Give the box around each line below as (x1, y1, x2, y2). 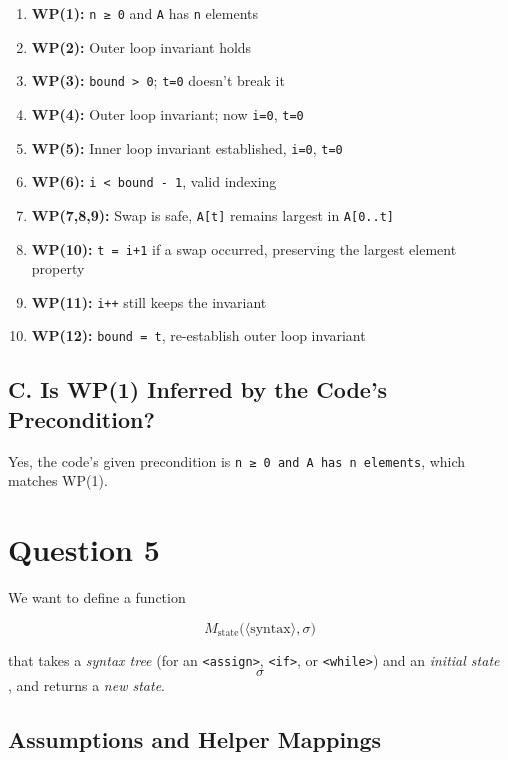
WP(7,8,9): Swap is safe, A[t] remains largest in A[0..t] (31, 204, 394, 225)
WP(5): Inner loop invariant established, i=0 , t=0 (31, 137, 343, 158)
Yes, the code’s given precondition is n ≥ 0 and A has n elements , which (8, 450, 466, 471)
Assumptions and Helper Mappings (8, 724, 382, 755)
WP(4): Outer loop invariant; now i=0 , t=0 (31, 103, 304, 124)
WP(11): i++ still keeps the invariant (31, 291, 267, 312)
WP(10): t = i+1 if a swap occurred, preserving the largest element (31, 238, 457, 259)
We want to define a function (8, 587, 186, 608)
